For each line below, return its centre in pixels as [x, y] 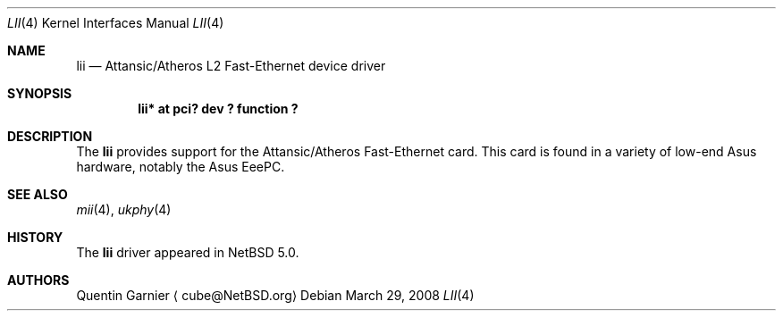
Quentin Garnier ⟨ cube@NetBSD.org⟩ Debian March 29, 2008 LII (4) [275, 295]
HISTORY [35, 237]
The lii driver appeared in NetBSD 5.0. [188, 252]
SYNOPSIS [40, 93]
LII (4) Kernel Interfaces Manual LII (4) [116, 23]
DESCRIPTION [50, 136]
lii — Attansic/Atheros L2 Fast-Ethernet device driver [231, 66]
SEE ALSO [38, 194]
